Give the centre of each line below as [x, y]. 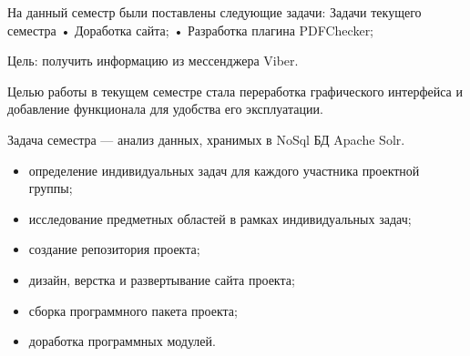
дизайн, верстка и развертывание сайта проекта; [162, 279]
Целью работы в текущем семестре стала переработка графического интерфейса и [235, 91]
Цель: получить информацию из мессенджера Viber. [153, 61]
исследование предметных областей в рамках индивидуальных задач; [220, 218]
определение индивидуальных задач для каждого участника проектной [224, 170]
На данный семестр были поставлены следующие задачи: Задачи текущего [215, 12]
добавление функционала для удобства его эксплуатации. [165, 109]
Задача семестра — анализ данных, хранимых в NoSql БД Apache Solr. [206, 139]
